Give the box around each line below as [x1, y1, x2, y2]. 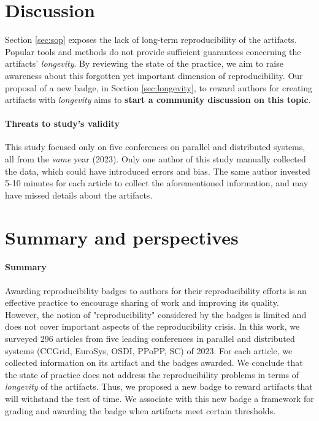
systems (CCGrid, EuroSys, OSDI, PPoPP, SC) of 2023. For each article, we [5, 344, 293, 357]
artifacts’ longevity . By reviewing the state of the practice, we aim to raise [5, 57, 283, 70]
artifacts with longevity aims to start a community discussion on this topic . [5, 93, 311, 106]
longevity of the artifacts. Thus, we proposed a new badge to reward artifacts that [5, 380, 313, 393]
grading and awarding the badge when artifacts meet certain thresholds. [5, 404, 276, 417]
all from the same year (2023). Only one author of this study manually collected [5, 153, 306, 165]
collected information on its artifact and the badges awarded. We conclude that [5, 356, 303, 369]
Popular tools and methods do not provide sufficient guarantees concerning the [5, 45, 301, 58]
